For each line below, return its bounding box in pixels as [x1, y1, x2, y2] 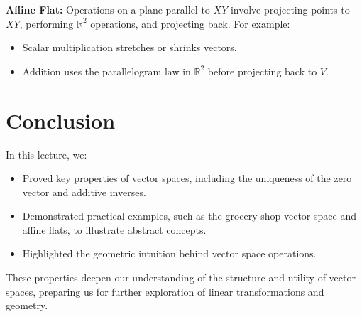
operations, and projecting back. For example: [90, 16, 290, 31]
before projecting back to [207, 63, 317, 78]
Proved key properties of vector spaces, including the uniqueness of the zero [22, 171, 352, 186]
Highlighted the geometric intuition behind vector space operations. [22, 246, 317, 261]
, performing [19, 16, 74, 31]
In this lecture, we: [6, 146, 87, 161]
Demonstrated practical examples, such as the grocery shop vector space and [22, 208, 356, 223]
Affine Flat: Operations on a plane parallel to [6, 2, 210, 16]
